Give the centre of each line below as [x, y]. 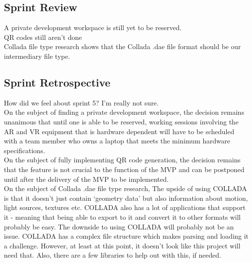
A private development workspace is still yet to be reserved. [93, 27]
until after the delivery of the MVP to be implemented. [86, 179]
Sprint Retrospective [57, 82]
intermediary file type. [37, 56]
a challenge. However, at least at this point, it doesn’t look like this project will [122, 245]
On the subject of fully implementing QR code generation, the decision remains [122, 160]
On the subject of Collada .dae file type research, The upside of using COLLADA [126, 188]
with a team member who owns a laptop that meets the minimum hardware [117, 141]
